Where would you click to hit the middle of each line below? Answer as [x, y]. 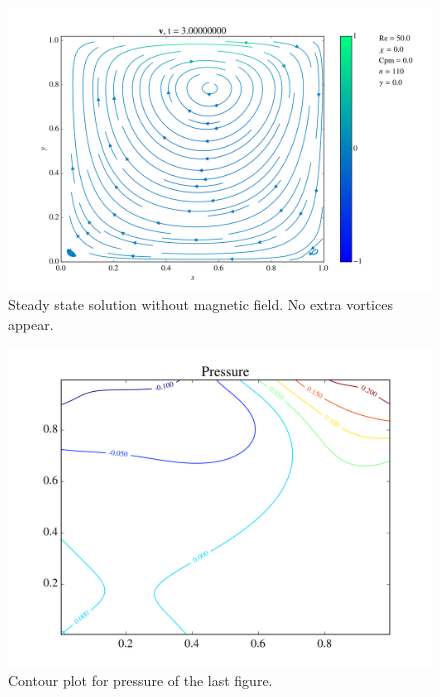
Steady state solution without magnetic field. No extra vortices [200, 303]
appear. [31, 323]
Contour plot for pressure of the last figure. [140, 679]
